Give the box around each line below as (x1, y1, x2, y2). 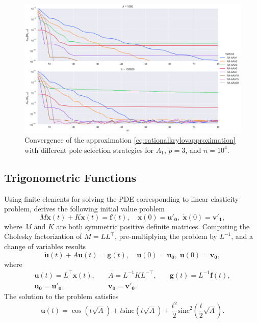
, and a (231, 231, 253, 241)
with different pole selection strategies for (24, 144, 154, 155)
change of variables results (4, 240, 86, 251)
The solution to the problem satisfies (4, 291, 119, 302)
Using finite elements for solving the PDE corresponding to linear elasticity (4, 193, 239, 204)
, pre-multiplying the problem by (114, 231, 217, 241)
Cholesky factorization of (4, 231, 82, 241)
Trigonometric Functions (4, 169, 136, 185)
